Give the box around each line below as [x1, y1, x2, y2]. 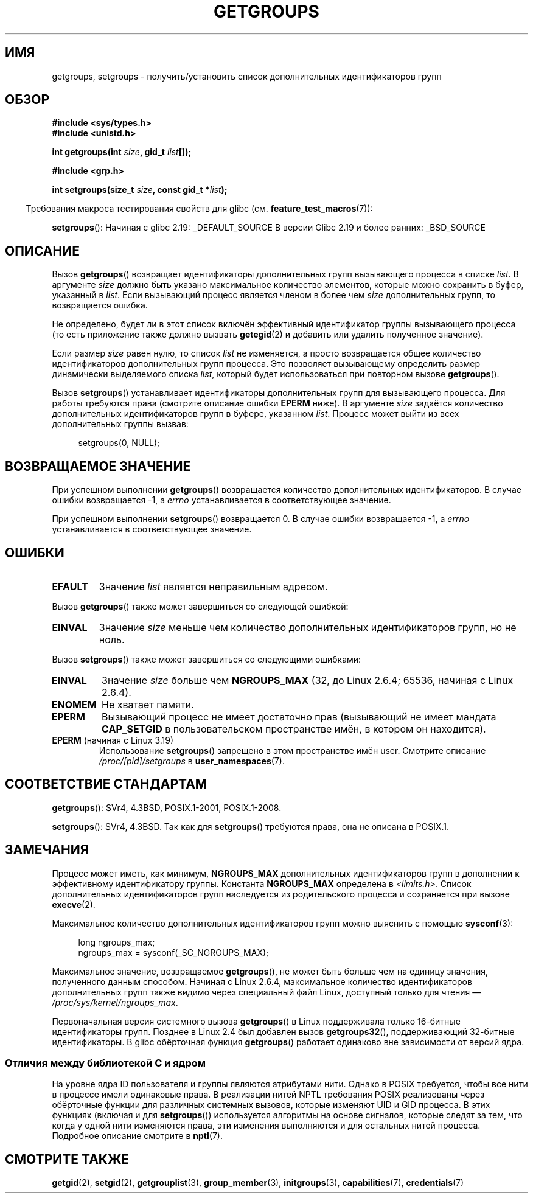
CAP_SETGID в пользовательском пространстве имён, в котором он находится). [102, 722, 486, 735]
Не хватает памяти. [102, 698, 194, 711]
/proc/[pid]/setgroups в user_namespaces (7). [99, 755, 285, 766]
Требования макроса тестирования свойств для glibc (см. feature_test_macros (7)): [26, 203, 373, 214]
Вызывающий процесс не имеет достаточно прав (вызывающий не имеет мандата [102, 710, 496, 723]
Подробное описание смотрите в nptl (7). [52, 1130, 223, 1141]
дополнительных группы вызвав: [52, 419, 189, 430]
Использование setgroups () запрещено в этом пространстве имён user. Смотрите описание [99, 745, 486, 756]
